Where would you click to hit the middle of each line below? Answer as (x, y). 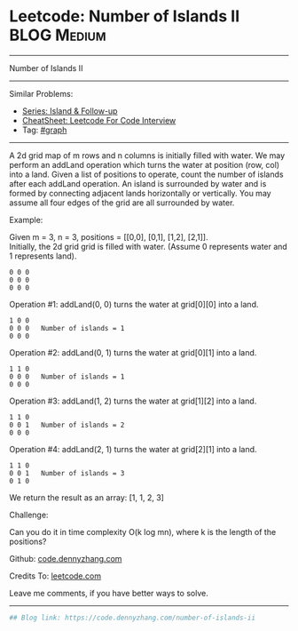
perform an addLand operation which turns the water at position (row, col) (145, 164)
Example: (26, 220)
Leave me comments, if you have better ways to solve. (109, 593)
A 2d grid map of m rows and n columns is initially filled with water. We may (147, 155)
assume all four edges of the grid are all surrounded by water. (122, 203)
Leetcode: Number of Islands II (125, 16)
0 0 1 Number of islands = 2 (67, 425)
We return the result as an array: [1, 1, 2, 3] (86, 497)
